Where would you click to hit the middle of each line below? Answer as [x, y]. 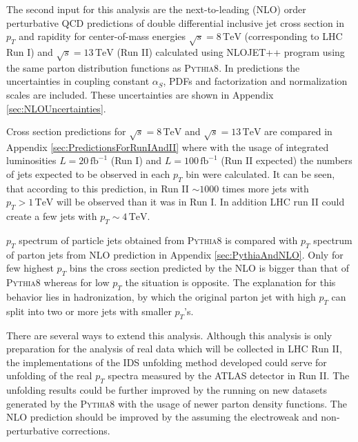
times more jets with [265, 188]
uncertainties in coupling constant [78, 81]
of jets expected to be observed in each [88, 174]
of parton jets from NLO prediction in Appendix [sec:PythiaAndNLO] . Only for [175, 254]
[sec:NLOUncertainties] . [56, 108]
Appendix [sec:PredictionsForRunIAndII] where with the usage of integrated [168, 147]
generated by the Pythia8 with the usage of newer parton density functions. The [177, 403]
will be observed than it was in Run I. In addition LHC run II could [201, 202]
